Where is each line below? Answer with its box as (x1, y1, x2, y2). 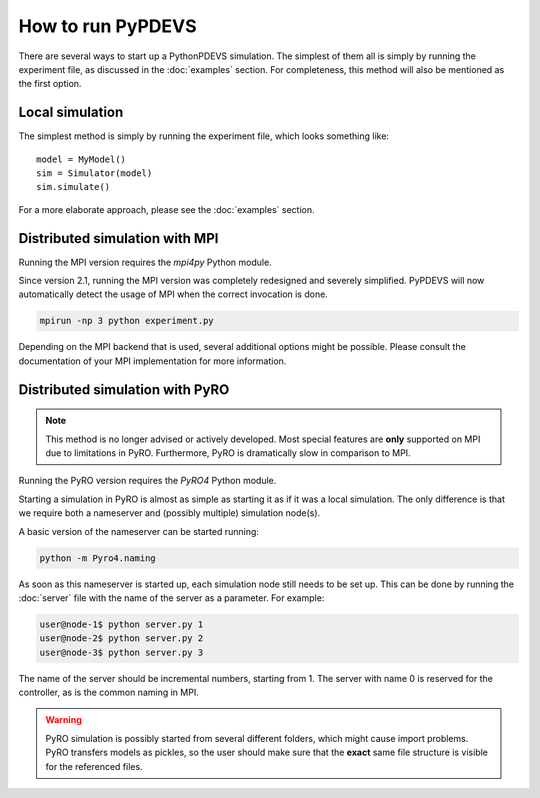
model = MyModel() (36, 153, 127, 165)
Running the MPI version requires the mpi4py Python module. (18, 256, 272, 268)
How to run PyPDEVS (18, 15, 197, 37)
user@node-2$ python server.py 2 (39, 633, 204, 644)
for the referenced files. (45, 760, 144, 772)
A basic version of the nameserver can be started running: (18, 525, 260, 537)
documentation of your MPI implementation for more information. (18, 355, 287, 367)
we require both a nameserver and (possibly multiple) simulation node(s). (18, 507, 321, 519)
